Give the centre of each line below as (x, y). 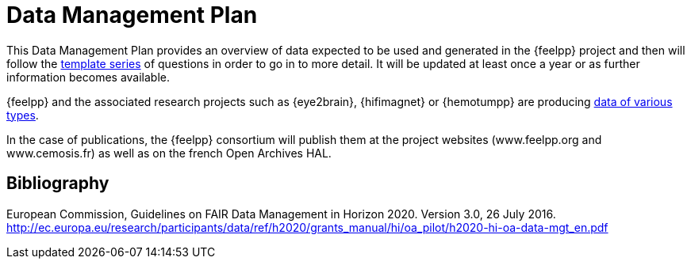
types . (23, 115)
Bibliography (58, 184)
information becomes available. (88, 77)
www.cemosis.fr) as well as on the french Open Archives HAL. (169, 153)
